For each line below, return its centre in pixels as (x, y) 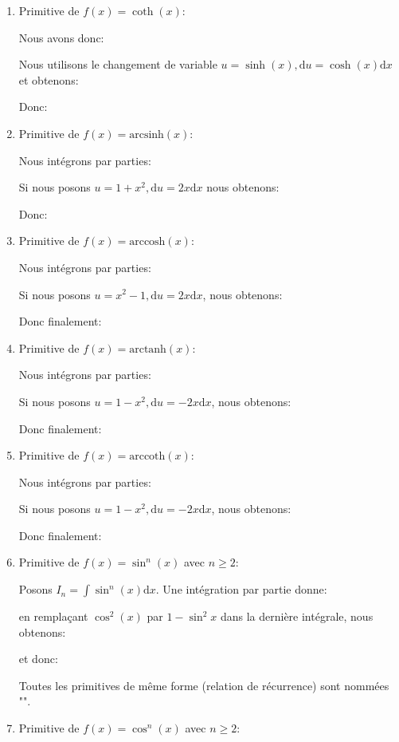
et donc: (38, 659)
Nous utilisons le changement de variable (118, 64)
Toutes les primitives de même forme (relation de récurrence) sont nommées (204, 685)
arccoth (147, 457)
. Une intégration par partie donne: (241, 589)
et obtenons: (49, 79)
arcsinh (147, 134)
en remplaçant (53, 616)
